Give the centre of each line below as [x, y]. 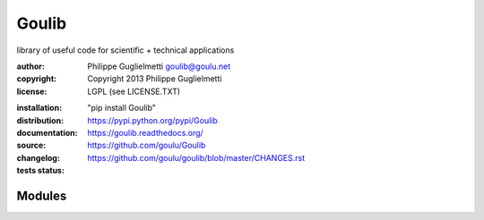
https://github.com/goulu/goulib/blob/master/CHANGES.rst [196, 157]
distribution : [40, 120]
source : [31, 145]
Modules [42, 195]
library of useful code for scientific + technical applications [125, 50]
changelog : [38, 157]
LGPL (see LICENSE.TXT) [134, 91]
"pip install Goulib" [122, 108]
